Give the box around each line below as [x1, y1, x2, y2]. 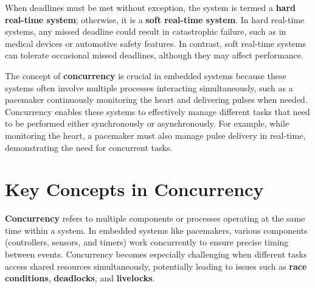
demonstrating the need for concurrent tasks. [5, 141, 173, 153]
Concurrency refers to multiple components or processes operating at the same [5, 212, 305, 225]
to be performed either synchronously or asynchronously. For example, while [5, 117, 289, 130]
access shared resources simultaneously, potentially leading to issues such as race [5, 259, 307, 272]
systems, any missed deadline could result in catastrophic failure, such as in [5, 25, 286, 38]
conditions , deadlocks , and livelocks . [5, 272, 155, 284]
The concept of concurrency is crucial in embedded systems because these [5, 69, 286, 82]
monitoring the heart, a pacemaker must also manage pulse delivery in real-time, [5, 128, 306, 141]
